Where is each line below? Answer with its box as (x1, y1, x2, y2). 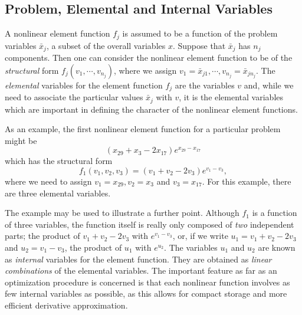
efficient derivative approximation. (5, 298, 128, 311)
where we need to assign (5, 175, 92, 187)
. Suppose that (172, 39, 226, 51)
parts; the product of (5, 229, 80, 242)
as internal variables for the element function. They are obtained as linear (5, 252, 272, 265)
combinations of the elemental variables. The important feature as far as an (5, 264, 277, 277)
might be (5, 134, 37, 146)
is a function (252, 206, 297, 219)
